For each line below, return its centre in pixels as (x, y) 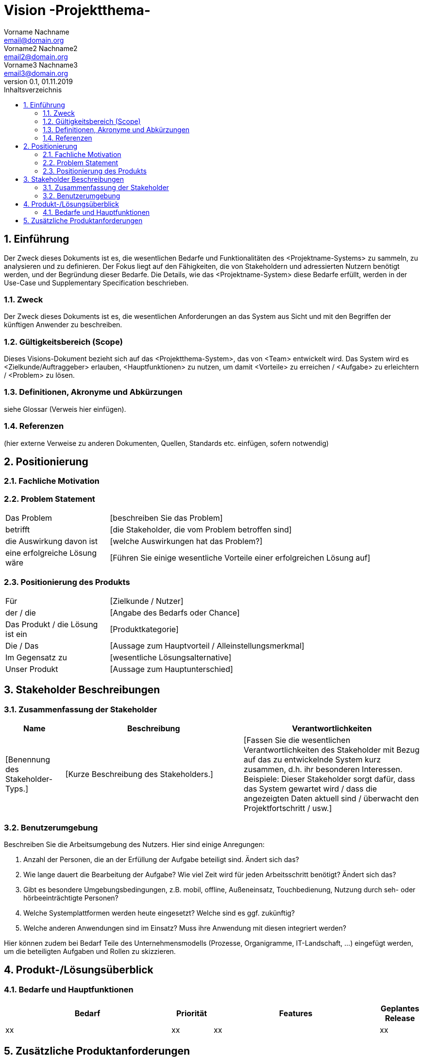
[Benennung (28, 760)
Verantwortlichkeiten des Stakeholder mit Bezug (331, 750)
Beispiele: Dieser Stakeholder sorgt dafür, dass (329, 779)
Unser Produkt (32, 669)
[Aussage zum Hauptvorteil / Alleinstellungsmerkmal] (207, 645)
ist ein (16, 634)
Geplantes (400, 1009)
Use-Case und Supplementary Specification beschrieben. (96, 283)
